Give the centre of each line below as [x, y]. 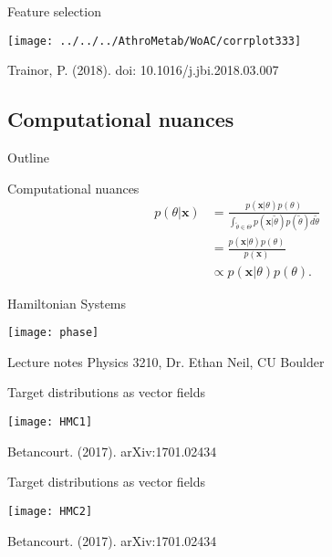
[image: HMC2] [50, 511]
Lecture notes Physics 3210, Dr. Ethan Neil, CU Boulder [166, 361]
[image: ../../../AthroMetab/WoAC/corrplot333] [155, 41]
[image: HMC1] [50, 422]
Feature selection [54, 11]
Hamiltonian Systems [67, 303]
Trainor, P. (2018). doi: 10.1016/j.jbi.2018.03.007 [143, 70]
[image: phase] [53, 333]
